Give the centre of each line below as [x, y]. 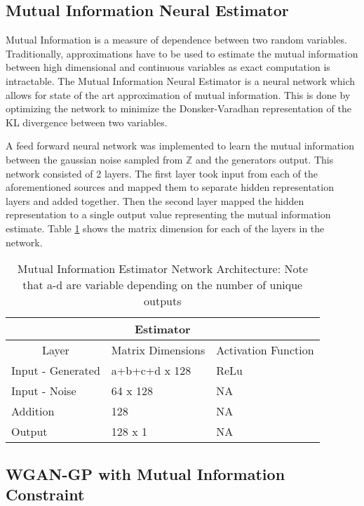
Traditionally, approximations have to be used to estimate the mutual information [182, 53]
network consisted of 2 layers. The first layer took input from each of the [162, 173]
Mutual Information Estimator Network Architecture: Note [162, 269]
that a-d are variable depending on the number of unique [163, 285]
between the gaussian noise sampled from [94, 159]
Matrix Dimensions [158, 350]
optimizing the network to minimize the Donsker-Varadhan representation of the [178, 108]
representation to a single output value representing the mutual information [168, 214]
